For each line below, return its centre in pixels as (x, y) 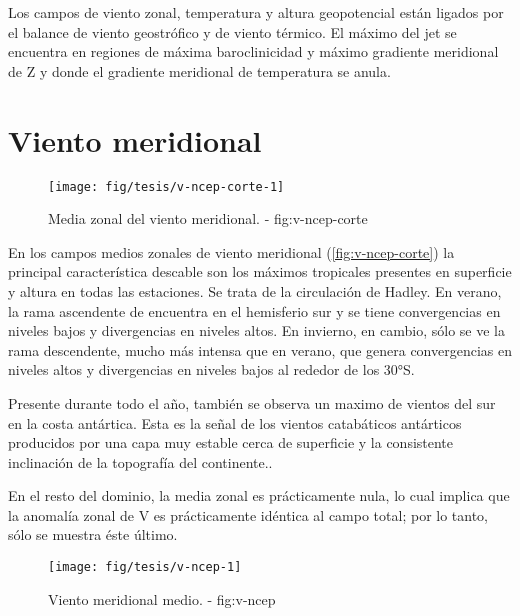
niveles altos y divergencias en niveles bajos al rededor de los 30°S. (211, 369)
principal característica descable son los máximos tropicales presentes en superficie (260, 271)
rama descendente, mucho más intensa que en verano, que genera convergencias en (260, 349)
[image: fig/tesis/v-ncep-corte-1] (166, 186)
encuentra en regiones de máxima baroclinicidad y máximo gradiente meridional (253, 51)
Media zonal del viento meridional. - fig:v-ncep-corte (208, 218)
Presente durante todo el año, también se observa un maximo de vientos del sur (252, 402)
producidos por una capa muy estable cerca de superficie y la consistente (231, 442)
